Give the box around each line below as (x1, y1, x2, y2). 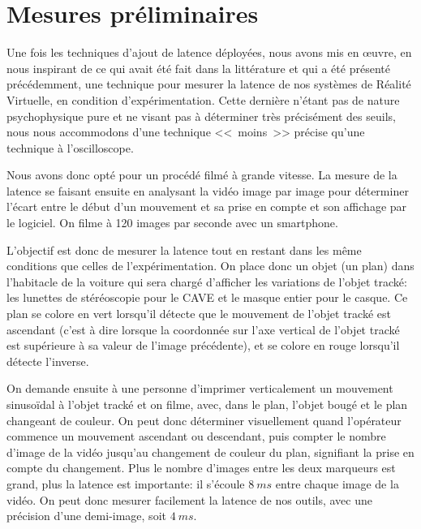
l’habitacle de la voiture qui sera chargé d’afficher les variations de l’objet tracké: (6, 273, 407, 290)
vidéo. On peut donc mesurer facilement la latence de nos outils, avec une (6, 491, 372, 508)
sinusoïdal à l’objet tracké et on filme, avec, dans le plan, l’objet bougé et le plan (6, 396, 408, 412)
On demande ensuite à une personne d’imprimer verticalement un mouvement (6, 380, 393, 397)
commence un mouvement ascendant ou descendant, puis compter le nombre (6, 428, 386, 445)
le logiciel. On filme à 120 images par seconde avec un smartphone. (6, 214, 338, 231)
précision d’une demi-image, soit (6, 507, 166, 524)
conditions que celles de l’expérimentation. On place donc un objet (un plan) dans (6, 257, 415, 274)
